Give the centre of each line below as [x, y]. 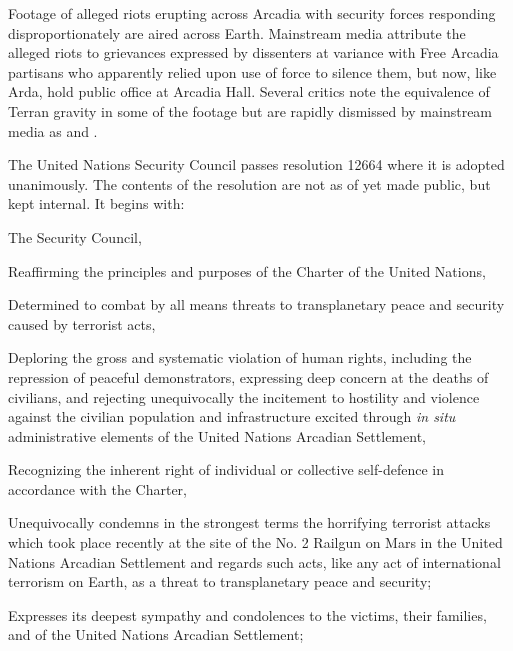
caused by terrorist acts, [82, 323]
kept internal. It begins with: [96, 203]
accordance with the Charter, [98, 488]
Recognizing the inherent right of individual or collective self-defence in [226, 469]
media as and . [53, 130]
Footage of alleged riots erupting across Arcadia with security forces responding [252, 13]
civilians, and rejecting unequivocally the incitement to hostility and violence [244, 396]
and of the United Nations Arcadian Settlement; [156, 634]
